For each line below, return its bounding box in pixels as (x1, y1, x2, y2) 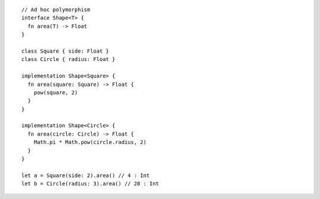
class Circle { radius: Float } (21, 56, 116, 63)
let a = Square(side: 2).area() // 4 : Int (21, 172, 150, 179)
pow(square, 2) (33, 89, 78, 96)
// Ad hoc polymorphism (21, 7, 91, 13)
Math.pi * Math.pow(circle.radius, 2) (33, 139, 147, 146)
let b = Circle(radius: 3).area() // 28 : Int (21, 181, 159, 187)
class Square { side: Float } (21, 47, 110, 54)
